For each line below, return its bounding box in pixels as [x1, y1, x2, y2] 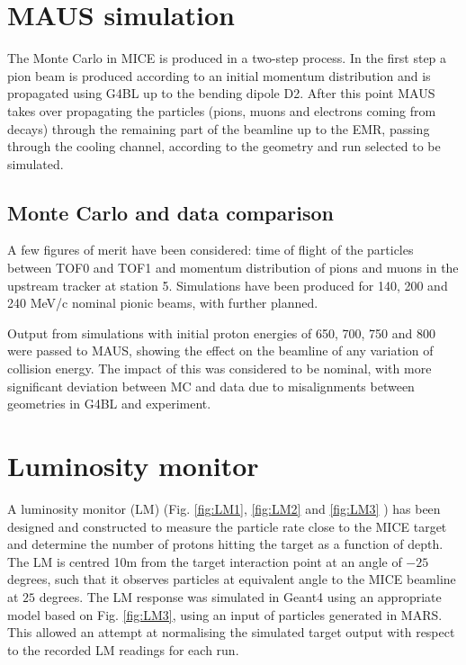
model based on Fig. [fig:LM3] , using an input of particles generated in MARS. [7, 605, 443, 624]
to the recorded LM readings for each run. [7, 640, 239, 659]
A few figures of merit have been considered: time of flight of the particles [7, 240, 414, 259]
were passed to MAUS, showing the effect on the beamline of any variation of [7, 341, 434, 360]
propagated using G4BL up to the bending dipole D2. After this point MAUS [7, 84, 435, 103]
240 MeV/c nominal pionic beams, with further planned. [7, 293, 318, 312]
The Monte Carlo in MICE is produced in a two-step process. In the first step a [7, 49, 447, 67]
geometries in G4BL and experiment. [7, 394, 211, 413]
